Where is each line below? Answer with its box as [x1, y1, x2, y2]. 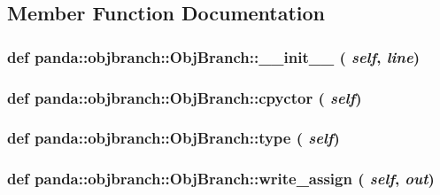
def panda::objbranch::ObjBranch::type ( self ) [7, 127, 340, 149]
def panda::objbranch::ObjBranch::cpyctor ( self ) [7, 86, 362, 108]
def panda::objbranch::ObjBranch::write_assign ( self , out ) [7, 168, 435, 190]
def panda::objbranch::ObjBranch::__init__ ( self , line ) [7, 45, 420, 67]
